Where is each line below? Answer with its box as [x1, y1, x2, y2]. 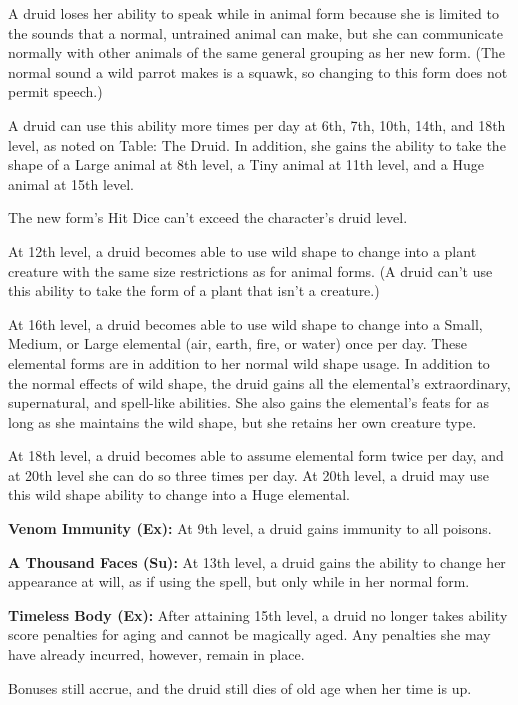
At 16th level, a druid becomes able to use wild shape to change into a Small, [8, 313, 483, 334]
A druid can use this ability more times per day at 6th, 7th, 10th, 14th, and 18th [8, 114, 506, 135]
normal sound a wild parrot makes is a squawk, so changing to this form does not [8, 61, 508, 82]
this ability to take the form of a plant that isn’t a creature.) [8, 280, 380, 301]
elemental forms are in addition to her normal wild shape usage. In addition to [8, 352, 490, 373]
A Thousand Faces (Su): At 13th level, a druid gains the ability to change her [8, 551, 506, 572]
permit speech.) [8, 81, 103, 102]
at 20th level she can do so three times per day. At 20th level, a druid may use [8, 464, 490, 485]
